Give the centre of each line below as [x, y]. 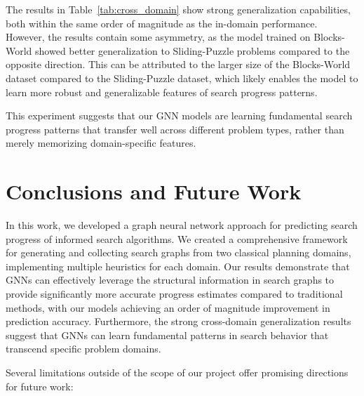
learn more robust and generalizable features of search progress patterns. [162, 92]
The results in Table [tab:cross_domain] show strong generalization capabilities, [178, 9]
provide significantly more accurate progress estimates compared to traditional [174, 294]
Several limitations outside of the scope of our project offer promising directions [177, 372]
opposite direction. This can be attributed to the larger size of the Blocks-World [178, 64]
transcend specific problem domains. [83, 349]
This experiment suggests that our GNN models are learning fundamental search [179, 115]
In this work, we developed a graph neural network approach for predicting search [182, 225]
